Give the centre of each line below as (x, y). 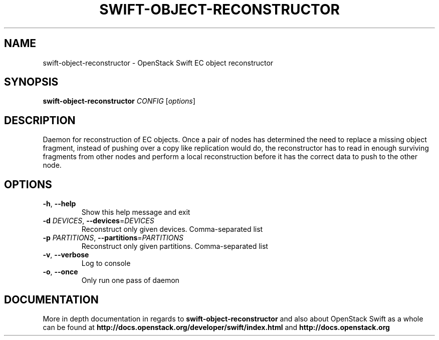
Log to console (106, 263)
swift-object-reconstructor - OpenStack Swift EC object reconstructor (158, 63)
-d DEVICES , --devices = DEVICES (98, 221)
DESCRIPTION (40, 120)
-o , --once (60, 272)
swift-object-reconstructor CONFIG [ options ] (119, 101)
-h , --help (59, 204)
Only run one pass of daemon (130, 280)
